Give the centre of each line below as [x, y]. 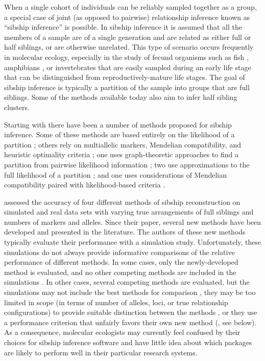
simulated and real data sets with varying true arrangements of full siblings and [129, 212]
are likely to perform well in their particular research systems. [101, 352]
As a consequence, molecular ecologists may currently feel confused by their [122, 332]
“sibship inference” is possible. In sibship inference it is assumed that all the [123, 27]
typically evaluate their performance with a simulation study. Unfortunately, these [133, 242]
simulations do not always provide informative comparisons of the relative [119, 252]
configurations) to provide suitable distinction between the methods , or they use [131, 312]
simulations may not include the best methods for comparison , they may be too [130, 292]
